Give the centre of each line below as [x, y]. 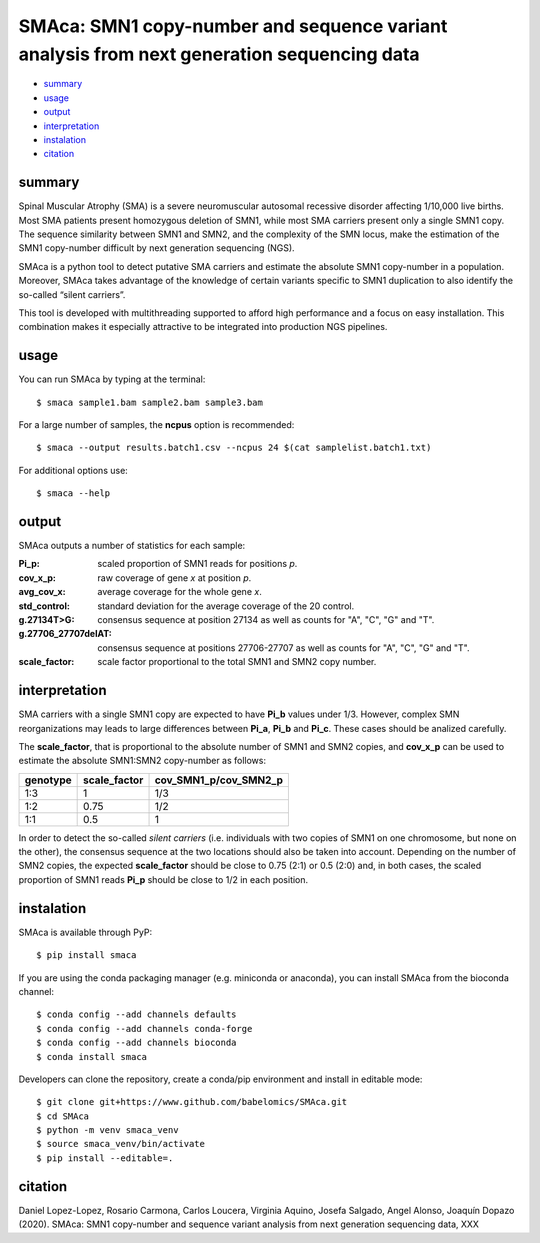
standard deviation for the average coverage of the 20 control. [226, 606]
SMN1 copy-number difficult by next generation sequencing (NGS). [156, 248]
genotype [48, 780]
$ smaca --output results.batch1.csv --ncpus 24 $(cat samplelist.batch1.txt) [234, 448]
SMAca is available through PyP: [85, 932]
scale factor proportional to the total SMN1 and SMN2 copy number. [237, 662]
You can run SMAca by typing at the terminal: [112, 379]
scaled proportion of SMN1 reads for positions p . [197, 564]
